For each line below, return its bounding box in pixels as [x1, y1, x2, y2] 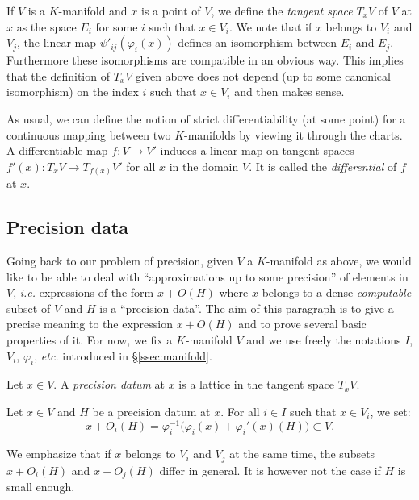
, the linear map [17, 34, 97, 51]
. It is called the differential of [249, 157, 397, 174]
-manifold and [58, 2, 128, 19]
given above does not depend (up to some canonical [136, 67, 391, 84]
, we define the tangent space [211, 2, 353, 19]
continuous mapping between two [6, 126, 171, 143]
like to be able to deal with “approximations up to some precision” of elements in [6, 268, 409, 285]
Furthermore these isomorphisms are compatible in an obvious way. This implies [6, 52, 404, 69]
